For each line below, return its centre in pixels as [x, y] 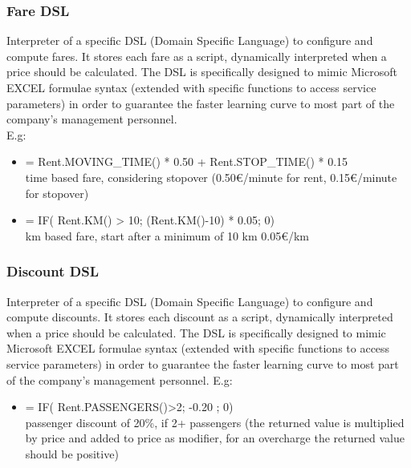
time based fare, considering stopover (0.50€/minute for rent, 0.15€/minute [211, 177]
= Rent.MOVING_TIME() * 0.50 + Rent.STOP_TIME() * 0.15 [187, 161]
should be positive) [72, 453]
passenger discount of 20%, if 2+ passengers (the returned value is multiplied [215, 422]
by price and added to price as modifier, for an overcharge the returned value [215, 438]
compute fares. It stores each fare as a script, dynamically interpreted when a [197, 56]
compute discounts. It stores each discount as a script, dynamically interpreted [200, 317]
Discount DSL [53, 271]
